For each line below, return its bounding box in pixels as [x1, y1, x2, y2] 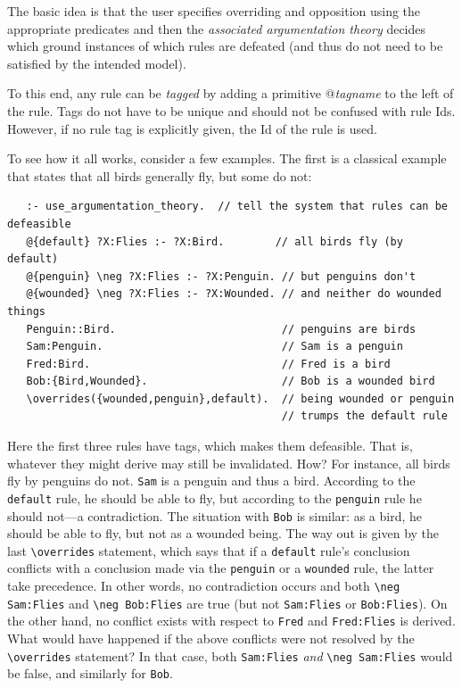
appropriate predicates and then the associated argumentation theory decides [7, 19, 426, 37]
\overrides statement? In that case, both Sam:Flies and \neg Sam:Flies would [7, 646, 453, 665]
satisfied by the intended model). [7, 54, 186, 72]
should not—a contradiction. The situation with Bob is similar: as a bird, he [7, 506, 422, 525]
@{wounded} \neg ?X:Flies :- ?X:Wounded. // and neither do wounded [26, 287, 441, 301]
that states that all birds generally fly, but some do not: [7, 166, 312, 185]
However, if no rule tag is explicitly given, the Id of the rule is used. [7, 119, 377, 137]
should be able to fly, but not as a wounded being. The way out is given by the [7, 524, 440, 543]
